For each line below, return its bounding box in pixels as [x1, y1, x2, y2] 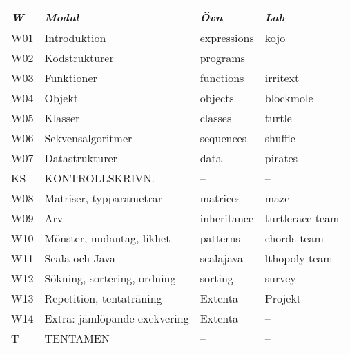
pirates [264, 150, 298, 166]
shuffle [264, 130, 295, 146]
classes [200, 110, 232, 126]
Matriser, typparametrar [44, 190, 163, 206]
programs [200, 50, 245, 66]
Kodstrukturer [44, 50, 114, 66]
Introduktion [44, 30, 106, 46]
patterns [200, 230, 240, 246]
